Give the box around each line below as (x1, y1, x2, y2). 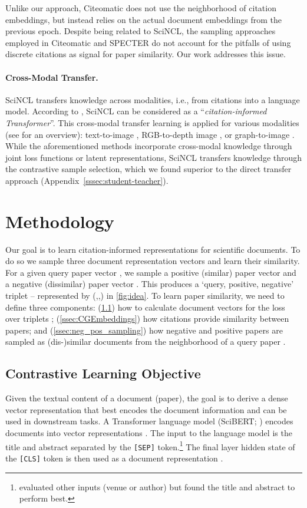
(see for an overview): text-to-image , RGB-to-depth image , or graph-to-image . (5, 128, 295, 140)
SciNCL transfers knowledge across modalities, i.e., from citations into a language (5, 93, 300, 105)
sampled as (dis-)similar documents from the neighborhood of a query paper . (5, 335, 286, 348)
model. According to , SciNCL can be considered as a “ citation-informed (5, 105, 267, 117)
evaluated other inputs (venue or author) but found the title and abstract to (19, 480, 295, 493)
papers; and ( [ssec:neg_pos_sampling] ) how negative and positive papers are (5, 324, 283, 336)
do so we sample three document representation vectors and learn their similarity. (5, 255, 300, 267)
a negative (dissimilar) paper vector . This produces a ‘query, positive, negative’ (5, 278, 294, 290)
